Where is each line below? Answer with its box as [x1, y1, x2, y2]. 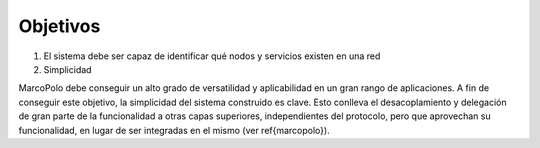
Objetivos [18, 15, 101, 37]
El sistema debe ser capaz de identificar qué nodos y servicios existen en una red [43, 50, 381, 62]
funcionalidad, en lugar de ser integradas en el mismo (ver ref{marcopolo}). [18, 124, 330, 136]
